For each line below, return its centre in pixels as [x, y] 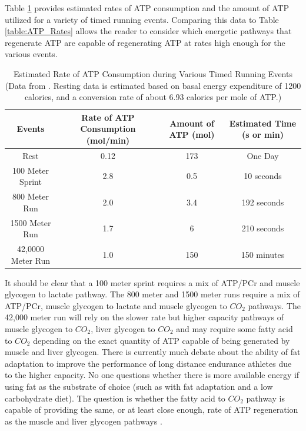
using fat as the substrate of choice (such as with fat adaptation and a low [139, 386]
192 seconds [263, 202]
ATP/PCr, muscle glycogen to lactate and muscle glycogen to [116, 305]
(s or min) [263, 135]
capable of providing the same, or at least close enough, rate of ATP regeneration [152, 410]
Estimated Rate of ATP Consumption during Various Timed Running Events [153, 73]
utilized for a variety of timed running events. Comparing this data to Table [142, 19]
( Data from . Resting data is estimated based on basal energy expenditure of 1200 [153, 85]
